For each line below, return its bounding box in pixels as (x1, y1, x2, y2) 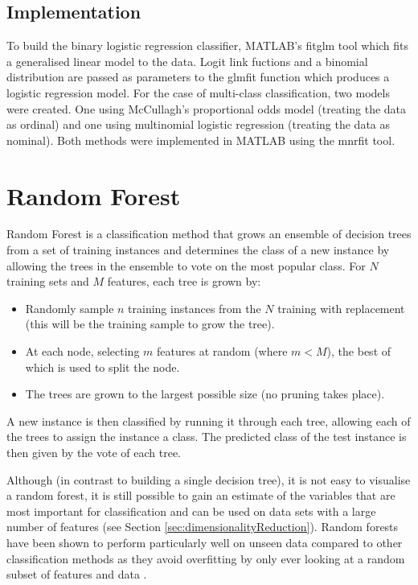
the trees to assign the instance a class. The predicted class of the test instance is (6, 428, 407, 445)
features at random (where (157, 343, 288, 360)
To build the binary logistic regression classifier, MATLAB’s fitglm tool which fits (6, 37, 409, 54)
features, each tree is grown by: (107, 273, 261, 290)
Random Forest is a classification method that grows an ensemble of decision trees (6, 225, 412, 242)
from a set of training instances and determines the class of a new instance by (6, 241, 390, 258)
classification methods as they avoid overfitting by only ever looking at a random (6, 550, 405, 566)
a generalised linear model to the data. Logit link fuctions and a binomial (6, 52, 368, 69)
